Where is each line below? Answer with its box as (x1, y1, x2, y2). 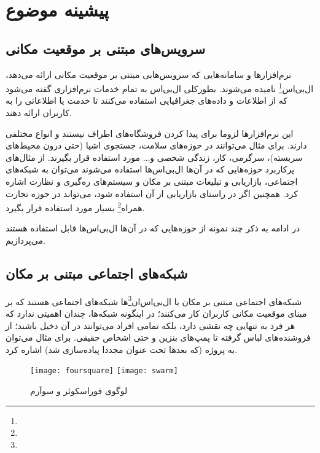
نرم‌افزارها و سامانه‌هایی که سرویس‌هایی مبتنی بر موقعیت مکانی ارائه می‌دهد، (6, 68, 292, 80)
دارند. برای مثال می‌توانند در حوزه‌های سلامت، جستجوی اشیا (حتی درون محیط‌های (6, 139, 307, 152)
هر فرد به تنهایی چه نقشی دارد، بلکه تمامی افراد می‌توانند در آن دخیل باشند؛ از (6, 319, 295, 331)
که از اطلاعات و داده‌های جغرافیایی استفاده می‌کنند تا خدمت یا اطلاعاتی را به (6, 94, 288, 107)
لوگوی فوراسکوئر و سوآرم (30, 384, 128, 397)
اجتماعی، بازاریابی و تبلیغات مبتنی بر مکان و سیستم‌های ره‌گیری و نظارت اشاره (6, 174, 298, 187)
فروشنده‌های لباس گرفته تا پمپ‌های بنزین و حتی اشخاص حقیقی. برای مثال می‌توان (6, 331, 311, 344)
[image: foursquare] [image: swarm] (30, 366, 178, 376)
